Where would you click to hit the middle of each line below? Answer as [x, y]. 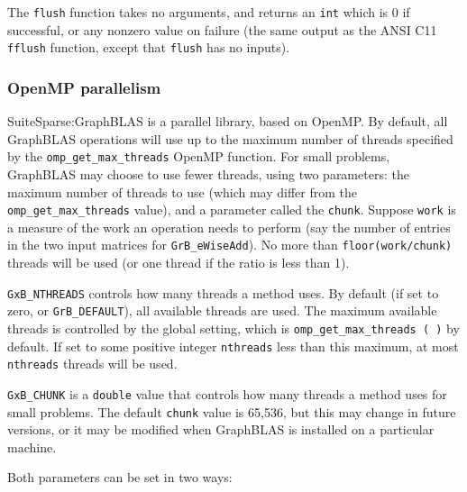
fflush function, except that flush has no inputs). [149, 47]
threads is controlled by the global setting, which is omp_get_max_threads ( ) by [233, 328]
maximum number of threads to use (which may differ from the [183, 191]
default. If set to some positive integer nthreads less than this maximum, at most [233, 346]
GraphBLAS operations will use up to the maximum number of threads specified [230, 138]
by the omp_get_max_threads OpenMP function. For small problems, [199, 156]
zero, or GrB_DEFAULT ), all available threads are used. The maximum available [222, 310]
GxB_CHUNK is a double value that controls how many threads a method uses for [227, 393]
